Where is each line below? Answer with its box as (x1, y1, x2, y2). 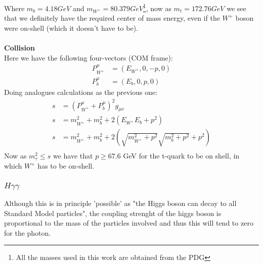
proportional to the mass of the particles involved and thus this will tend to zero (4, 218, 253, 228)
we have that (53, 150, 93, 161)
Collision (4, 42, 35, 53)
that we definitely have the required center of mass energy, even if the (4, 13, 220, 23)
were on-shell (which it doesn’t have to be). (4, 23, 139, 33)
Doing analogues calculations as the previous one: (4, 87, 158, 97)
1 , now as (143, 2, 171, 13)
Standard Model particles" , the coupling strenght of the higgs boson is (4, 207, 222, 218)
